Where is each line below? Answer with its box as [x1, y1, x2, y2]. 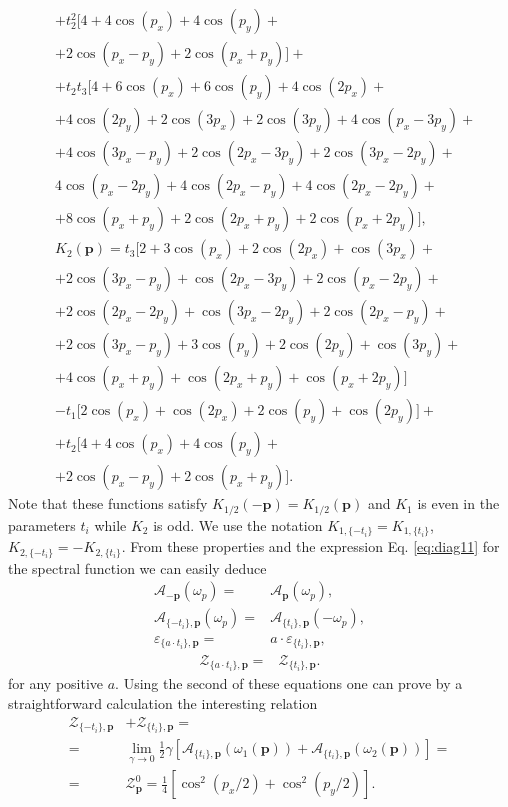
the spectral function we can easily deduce [8, 557, 267, 578]
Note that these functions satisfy [8, 493, 208, 514]
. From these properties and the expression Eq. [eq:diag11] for [121, 536, 500, 557]
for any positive [8, 673, 104, 694]
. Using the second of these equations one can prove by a [115, 673, 463, 694]
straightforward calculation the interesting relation [8, 693, 318, 714]
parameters [8, 514, 76, 535]
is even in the [417, 493, 500, 514]
